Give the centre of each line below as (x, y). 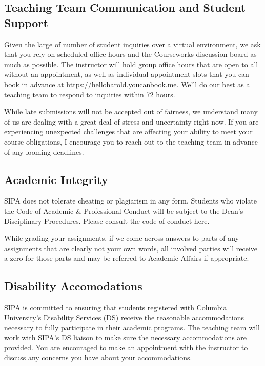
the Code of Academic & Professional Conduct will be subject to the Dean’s (124, 210)
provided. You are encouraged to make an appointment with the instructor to (126, 347)
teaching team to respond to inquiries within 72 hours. (90, 94)
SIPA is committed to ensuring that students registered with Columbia (116, 307)
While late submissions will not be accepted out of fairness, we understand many (131, 111)
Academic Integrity (56, 179)
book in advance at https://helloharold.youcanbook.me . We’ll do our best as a (127, 84)
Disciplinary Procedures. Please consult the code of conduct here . (107, 221)
